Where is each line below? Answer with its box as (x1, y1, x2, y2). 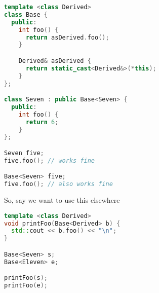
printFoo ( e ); (4, 282, 48, 289)
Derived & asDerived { (18, 57, 91, 64)
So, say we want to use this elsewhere (4, 195, 120, 205)
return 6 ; (25, 118, 59, 126)
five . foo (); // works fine (4, 157, 95, 164)
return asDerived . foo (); (25, 33, 109, 41)
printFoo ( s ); (4, 274, 48, 282)
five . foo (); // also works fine (4, 180, 113, 188)
